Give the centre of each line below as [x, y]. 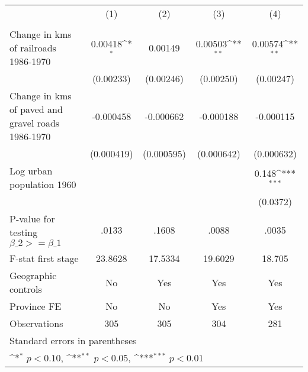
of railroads [33, 48]
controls [26, 289]
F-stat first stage [44, 258]
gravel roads [35, 123]
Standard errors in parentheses [73, 340]
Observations [36, 323]
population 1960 [43, 184]
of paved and [36, 109]
